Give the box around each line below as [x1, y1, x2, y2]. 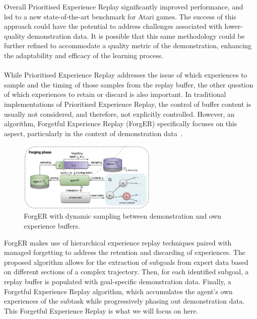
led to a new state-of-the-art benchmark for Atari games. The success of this [4, 11, 236, 21]
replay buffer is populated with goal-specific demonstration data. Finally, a [4, 276, 231, 287]
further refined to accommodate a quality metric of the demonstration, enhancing [4, 40, 252, 51]
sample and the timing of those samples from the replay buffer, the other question [4, 79, 254, 89]
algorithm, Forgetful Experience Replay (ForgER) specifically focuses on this [4, 118, 237, 129]
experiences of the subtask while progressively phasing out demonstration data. [4, 296, 245, 306]
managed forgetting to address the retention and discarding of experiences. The [4, 247, 246, 257]
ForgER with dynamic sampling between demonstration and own [24, 211, 221, 221]
